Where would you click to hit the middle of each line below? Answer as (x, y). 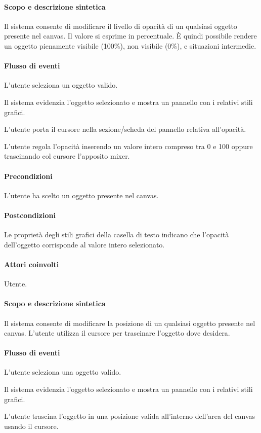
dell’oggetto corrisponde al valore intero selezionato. (84, 244)
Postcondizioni (30, 215)
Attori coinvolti (32, 264)
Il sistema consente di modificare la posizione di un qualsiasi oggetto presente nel (130, 323)
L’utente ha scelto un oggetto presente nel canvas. (81, 195)
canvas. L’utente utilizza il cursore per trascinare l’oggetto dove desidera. (117, 333)
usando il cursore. (31, 426)
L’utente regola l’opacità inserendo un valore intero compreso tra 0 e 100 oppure (128, 146)
